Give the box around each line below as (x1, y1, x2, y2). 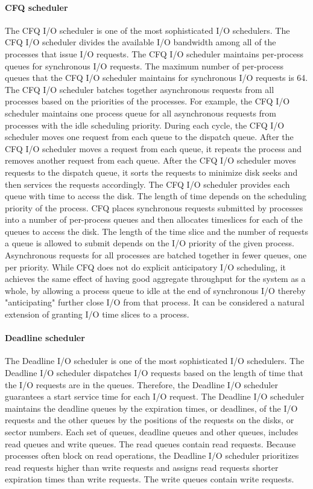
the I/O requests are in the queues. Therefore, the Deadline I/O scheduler (5, 378, 278, 391)
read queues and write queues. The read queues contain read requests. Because (5, 437, 296, 450)
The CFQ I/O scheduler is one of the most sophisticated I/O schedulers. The (5, 24, 290, 36)
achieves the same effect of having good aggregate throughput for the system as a (5, 272, 306, 285)
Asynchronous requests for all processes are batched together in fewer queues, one (5, 249, 307, 261)
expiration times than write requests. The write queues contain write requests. (5, 473, 294, 485)
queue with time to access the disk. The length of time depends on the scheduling (5, 190, 307, 202)
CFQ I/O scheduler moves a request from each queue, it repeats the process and (5, 142, 302, 155)
